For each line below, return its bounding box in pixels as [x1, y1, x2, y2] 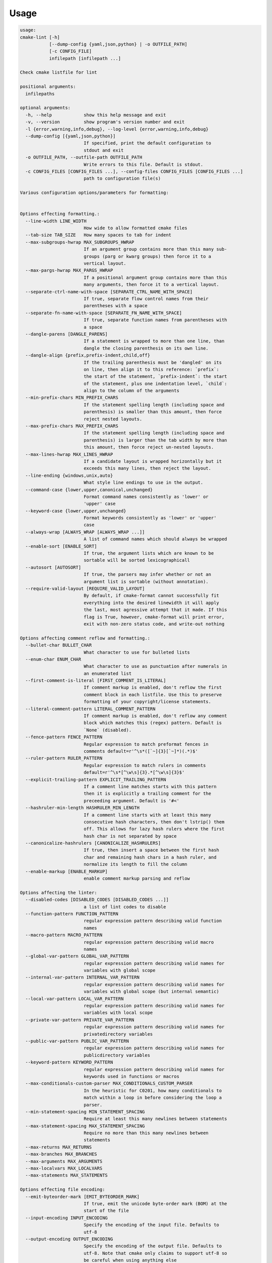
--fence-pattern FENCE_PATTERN [25, 734, 103, 740]
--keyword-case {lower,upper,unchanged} [25, 508, 126, 514]
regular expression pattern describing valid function [83, 918, 222, 924]
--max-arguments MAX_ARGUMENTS [25, 1158, 103, 1164]
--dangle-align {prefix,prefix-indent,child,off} [25, 353, 151, 358]
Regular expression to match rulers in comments [83, 762, 206, 768]
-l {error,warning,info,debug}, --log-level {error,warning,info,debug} [25, 126, 209, 132]
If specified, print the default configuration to [83, 140, 212, 146]
